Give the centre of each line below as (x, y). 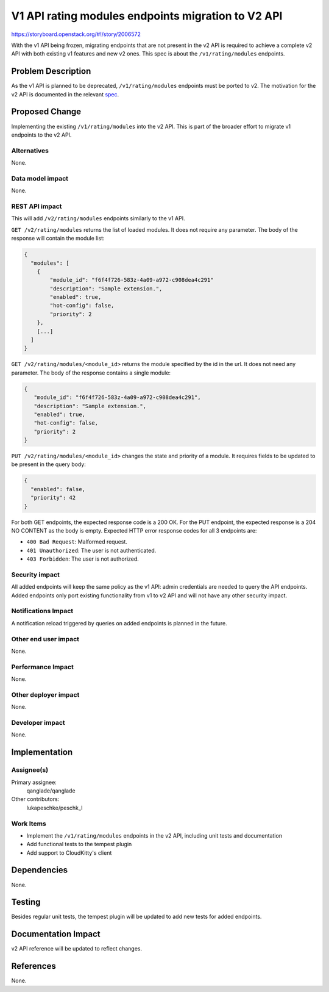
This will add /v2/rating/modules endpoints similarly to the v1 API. (98, 218)
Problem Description (51, 71)
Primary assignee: (34, 782)
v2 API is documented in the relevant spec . (65, 94)
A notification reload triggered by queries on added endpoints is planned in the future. (119, 623)
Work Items (29, 824)
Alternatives (30, 151)
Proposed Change (46, 112)
